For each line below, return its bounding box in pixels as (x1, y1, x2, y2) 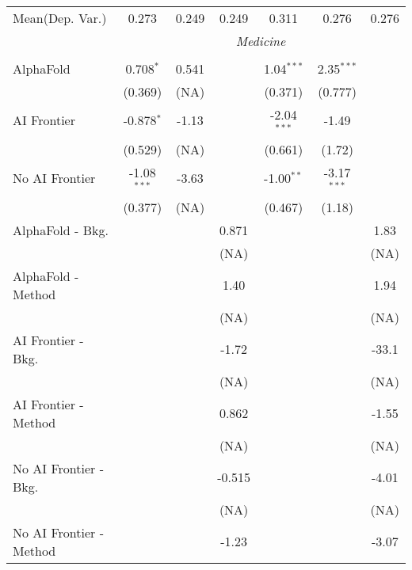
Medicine (235, 32, 286, 50)
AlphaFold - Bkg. (13, 220, 109, 239)
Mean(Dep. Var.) (13, 9, 107, 27)
